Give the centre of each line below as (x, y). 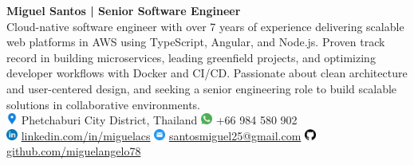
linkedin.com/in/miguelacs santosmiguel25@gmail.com (161, 135)
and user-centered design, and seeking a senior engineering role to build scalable (202, 88)
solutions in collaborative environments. (103, 104)
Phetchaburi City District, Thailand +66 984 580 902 (159, 120)
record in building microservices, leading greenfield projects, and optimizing (191, 57)
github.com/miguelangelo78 (74, 151)
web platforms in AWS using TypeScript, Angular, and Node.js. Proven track (196, 42)
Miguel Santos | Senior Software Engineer (124, 10)
